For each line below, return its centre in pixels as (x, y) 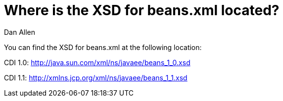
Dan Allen (20, 32)
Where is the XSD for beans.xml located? (142, 10)
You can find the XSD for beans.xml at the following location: (103, 47)
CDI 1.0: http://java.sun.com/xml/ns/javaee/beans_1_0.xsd (97, 62)
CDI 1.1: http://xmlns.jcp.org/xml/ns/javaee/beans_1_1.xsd (96, 77)
